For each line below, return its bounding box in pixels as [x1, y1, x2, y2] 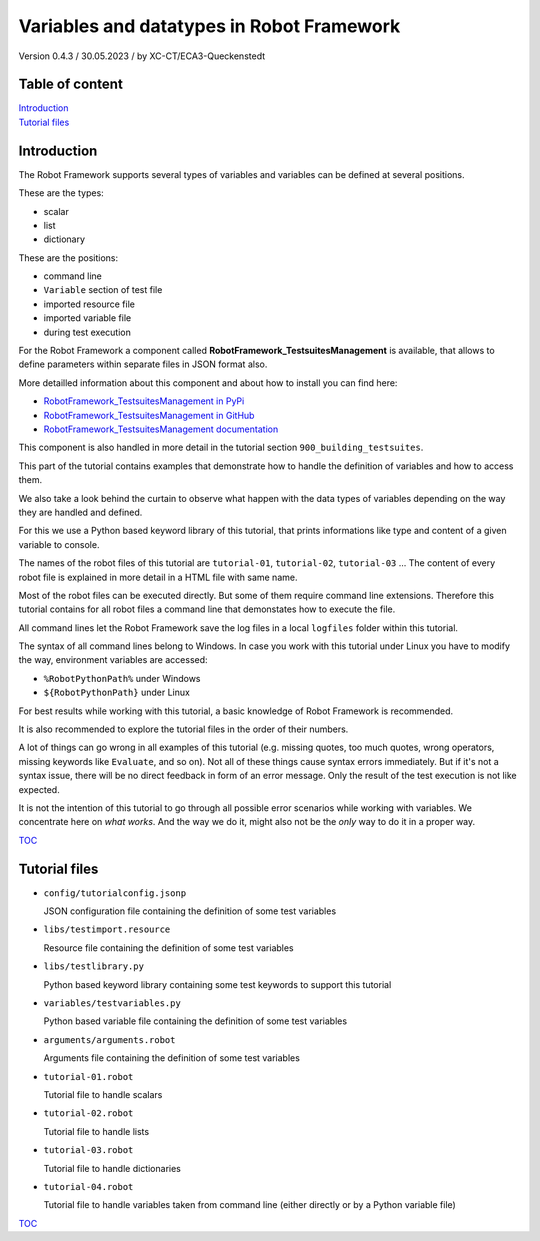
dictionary [43, 233, 85, 245]
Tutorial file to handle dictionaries [43, 1162, 182, 1174]
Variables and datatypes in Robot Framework [18, 15, 401, 37]
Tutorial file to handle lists [43, 1125, 150, 1137]
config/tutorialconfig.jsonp [43, 887, 187, 899]
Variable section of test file [43, 284, 163, 296]
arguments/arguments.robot [43, 1034, 176, 1045]
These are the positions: [18, 251, 119, 264]
